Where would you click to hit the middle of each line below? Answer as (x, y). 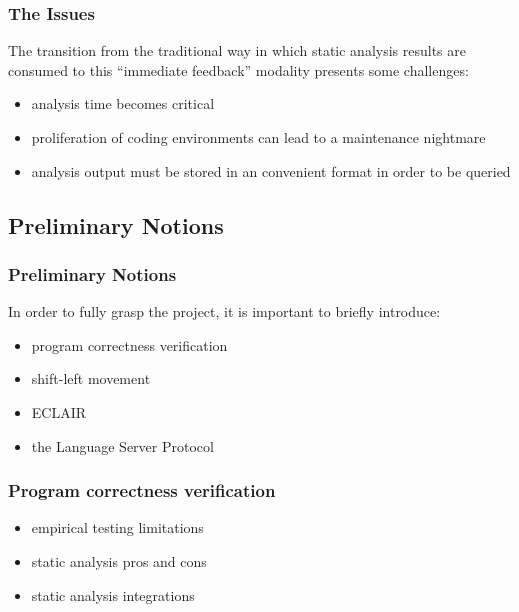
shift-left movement (91, 378)
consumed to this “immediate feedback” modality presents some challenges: (238, 69)
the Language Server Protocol (122, 445)
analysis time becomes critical (123, 103)
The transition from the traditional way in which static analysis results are (237, 50)
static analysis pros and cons (119, 560)
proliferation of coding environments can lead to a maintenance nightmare (258, 137)
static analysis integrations (113, 594)
